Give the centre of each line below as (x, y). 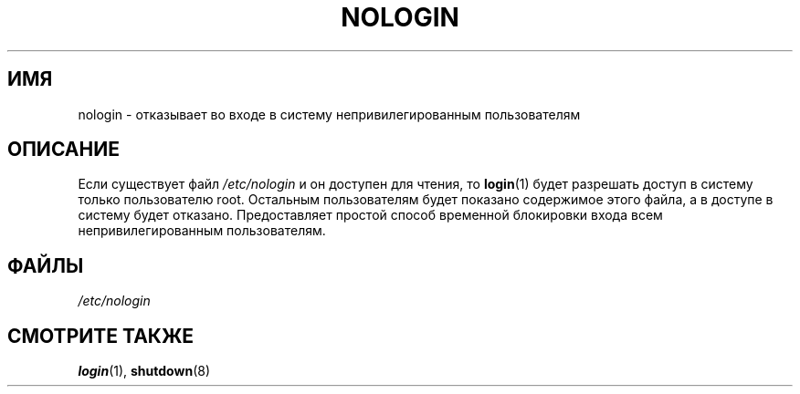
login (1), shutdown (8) (144, 371)
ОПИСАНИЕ (63, 150)
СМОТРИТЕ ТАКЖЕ (101, 336)
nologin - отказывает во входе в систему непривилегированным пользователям (329, 114)
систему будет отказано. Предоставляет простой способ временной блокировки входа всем (370, 215)
